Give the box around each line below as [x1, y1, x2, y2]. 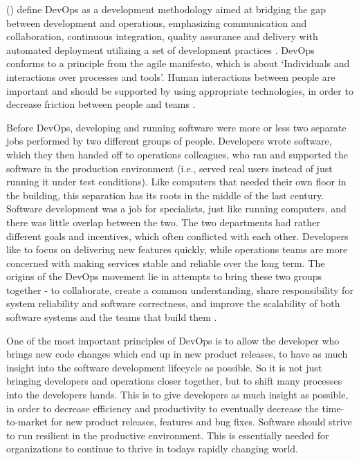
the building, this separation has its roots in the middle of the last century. [6, 187, 324, 202]
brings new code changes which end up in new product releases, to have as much [6, 347, 348, 361]
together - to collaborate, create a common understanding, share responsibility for [6, 282, 353, 297]
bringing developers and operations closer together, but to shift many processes [6, 374, 342, 388]
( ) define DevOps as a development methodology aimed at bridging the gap [6, 2, 326, 16]
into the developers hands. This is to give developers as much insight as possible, [6, 387, 349, 402]
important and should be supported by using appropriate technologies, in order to [6, 83, 353, 98]
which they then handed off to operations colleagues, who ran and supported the [6, 147, 348, 161]
